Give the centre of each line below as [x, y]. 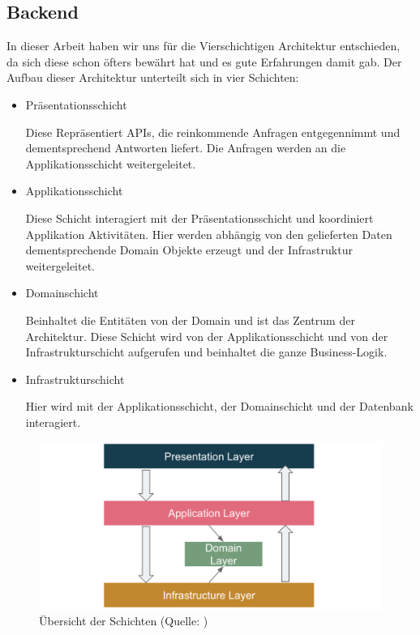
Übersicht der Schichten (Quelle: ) [124, 621]
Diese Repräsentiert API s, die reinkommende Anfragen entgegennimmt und [213, 132]
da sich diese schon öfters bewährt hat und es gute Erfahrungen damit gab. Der [204, 61]
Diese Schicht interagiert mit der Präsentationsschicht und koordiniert [199, 217]
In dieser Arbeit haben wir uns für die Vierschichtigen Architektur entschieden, [204, 46]
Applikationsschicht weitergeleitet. [111, 163]
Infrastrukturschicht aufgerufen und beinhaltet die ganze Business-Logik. [206, 352]
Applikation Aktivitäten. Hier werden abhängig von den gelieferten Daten [209, 234]
